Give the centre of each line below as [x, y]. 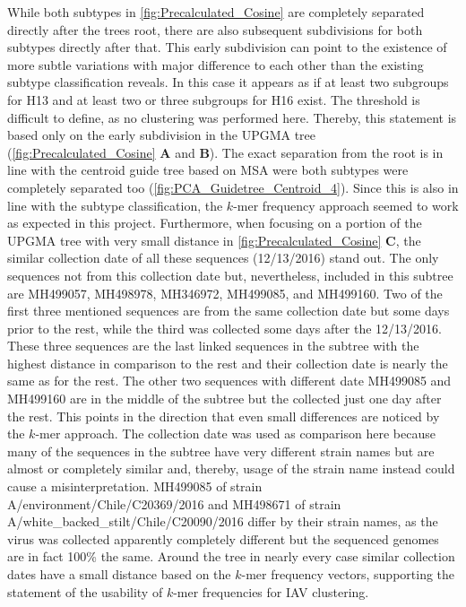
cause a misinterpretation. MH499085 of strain [135, 486]
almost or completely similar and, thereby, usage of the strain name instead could [231, 468]
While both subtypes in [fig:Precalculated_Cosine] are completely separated [216, 12]
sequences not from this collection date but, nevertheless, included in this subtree [230, 275]
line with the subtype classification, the [115, 205]
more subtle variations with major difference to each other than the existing [216, 64]
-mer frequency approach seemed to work [346, 205]
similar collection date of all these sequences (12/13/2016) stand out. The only [223, 258]
